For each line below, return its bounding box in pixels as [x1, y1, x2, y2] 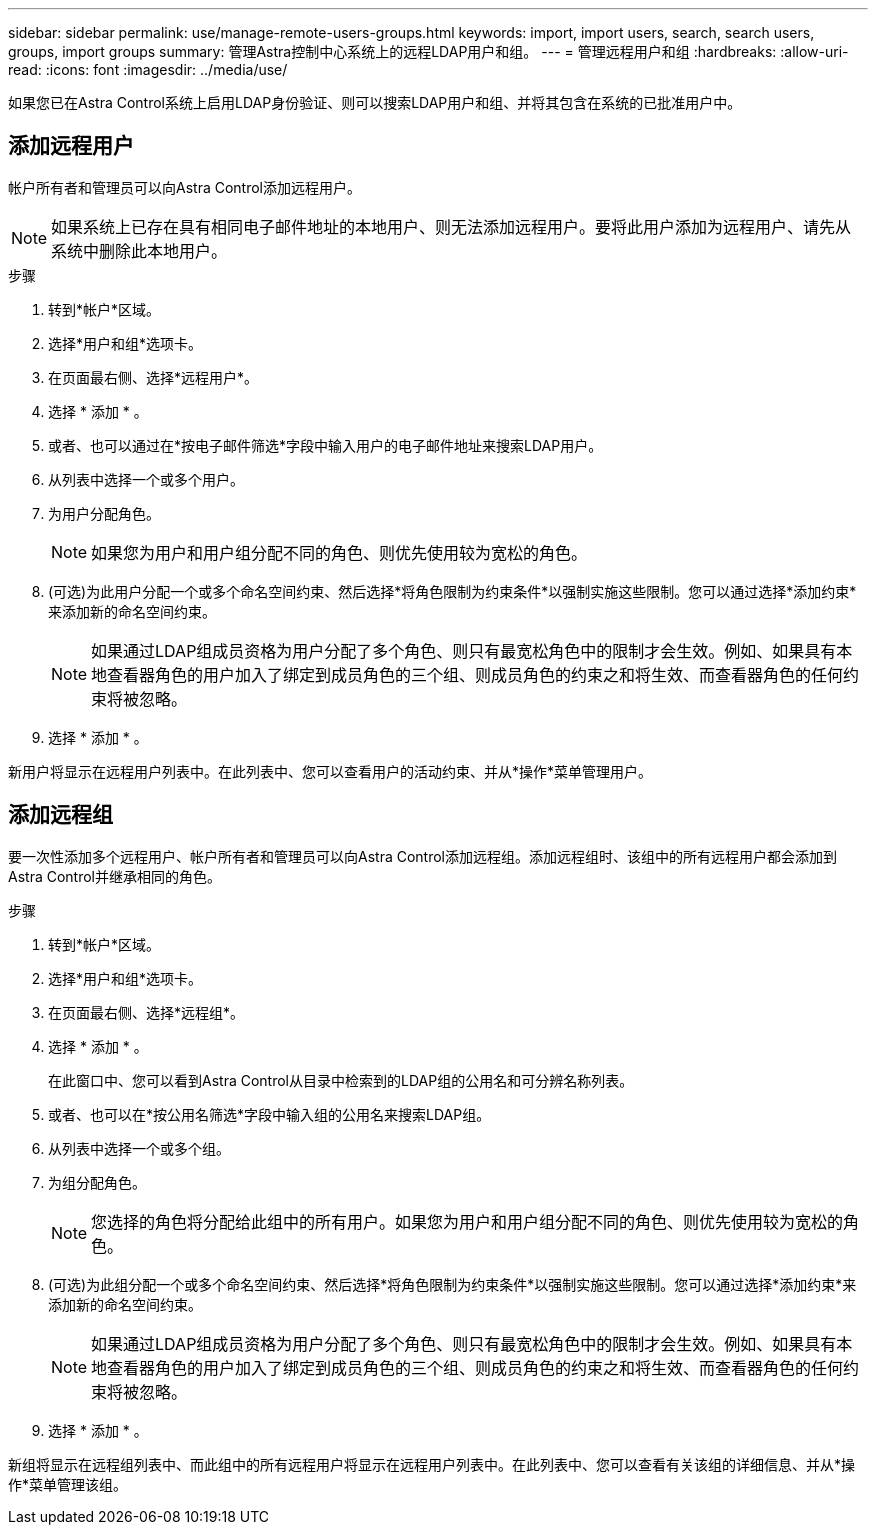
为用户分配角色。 [48, 504, 160, 522]
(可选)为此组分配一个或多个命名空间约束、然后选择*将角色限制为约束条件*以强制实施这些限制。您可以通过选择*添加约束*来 [48, 1275, 857, 1293]
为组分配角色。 [48, 1173, 146, 1191]
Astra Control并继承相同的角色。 [8, 867, 221, 885]
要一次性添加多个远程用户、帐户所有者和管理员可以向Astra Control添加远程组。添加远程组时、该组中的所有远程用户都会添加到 [8, 847, 837, 865]
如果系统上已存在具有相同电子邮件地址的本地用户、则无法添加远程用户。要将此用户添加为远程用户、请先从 [51, 216, 852, 237]
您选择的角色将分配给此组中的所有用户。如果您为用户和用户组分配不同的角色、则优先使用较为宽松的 [91, 1211, 844, 1232]
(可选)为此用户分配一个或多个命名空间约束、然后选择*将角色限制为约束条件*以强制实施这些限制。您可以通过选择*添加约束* [48, 582, 857, 600]
